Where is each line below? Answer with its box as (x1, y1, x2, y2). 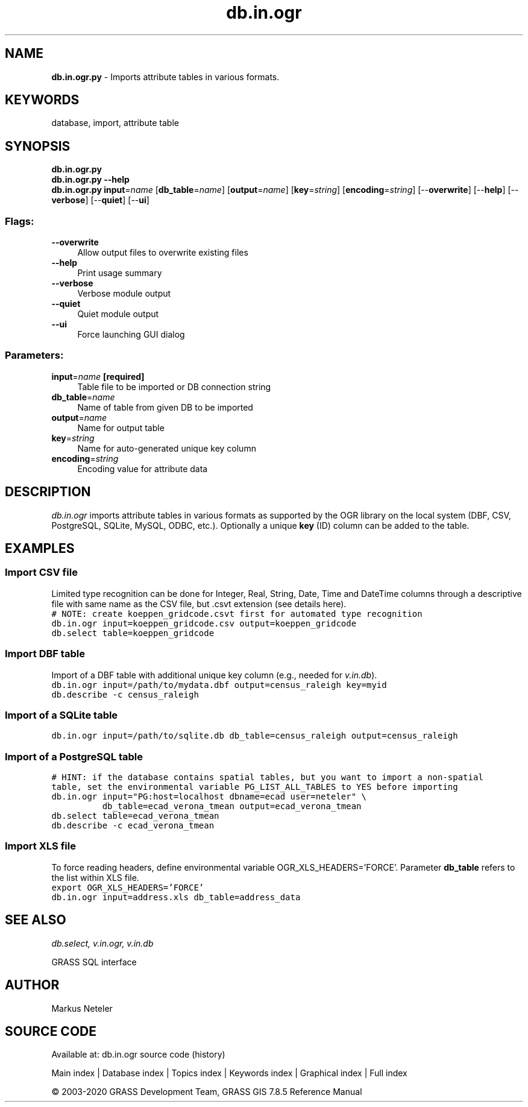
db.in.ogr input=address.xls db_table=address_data (51, 892, 301, 902)
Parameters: (5, 349, 64, 362)
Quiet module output (77, 309, 159, 320)
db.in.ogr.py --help (51, 174, 130, 185)
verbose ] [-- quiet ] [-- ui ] (51, 195, 149, 206)
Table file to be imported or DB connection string (77, 381, 271, 392)
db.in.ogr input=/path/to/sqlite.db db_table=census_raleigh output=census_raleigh (51, 731, 458, 741)
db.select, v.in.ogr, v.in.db (51, 938, 154, 948)
